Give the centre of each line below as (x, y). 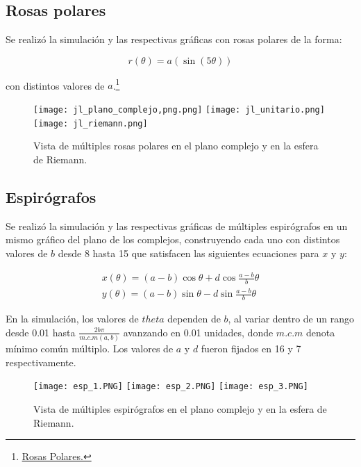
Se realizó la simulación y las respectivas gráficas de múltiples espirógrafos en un (177, 226)
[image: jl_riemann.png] (91, 123)
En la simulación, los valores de (72, 319)
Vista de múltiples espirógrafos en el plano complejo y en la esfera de (180, 409)
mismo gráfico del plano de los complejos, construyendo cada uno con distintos (173, 239)
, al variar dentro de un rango (291, 319)
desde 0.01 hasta (41, 332)
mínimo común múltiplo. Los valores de (90, 349)
